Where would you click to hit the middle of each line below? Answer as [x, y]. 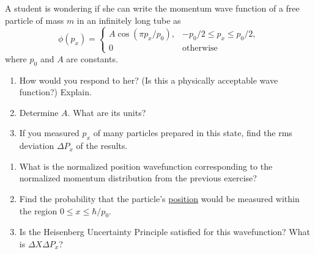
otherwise [200, 49]
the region [38, 210]
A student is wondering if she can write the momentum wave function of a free [152, 8]
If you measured [49, 133]
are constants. [92, 58]
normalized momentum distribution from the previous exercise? [138, 178]
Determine [39, 112]
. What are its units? [107, 112]
